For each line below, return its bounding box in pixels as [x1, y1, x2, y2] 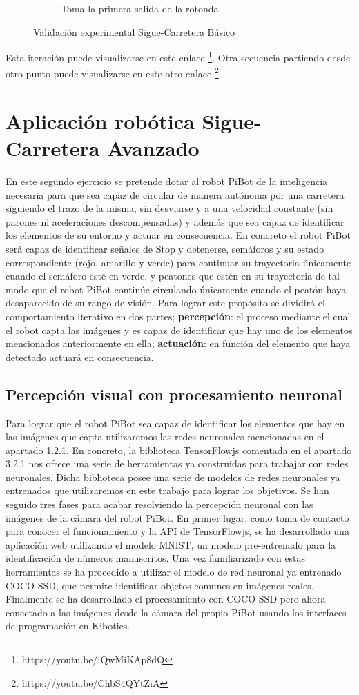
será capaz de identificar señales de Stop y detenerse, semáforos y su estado [6, 241, 324, 255]
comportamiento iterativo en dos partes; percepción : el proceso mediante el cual [6, 309, 351, 323]
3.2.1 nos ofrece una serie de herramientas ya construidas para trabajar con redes [6, 456, 349, 471]
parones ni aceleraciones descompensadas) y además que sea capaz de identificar [6, 214, 345, 228]
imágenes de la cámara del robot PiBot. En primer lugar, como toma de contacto [6, 510, 349, 525]
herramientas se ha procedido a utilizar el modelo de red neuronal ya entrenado [6, 565, 342, 579]
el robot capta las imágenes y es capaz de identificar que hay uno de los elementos [6, 322, 353, 337]
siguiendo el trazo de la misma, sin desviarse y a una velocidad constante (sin [6, 201, 333, 215]
